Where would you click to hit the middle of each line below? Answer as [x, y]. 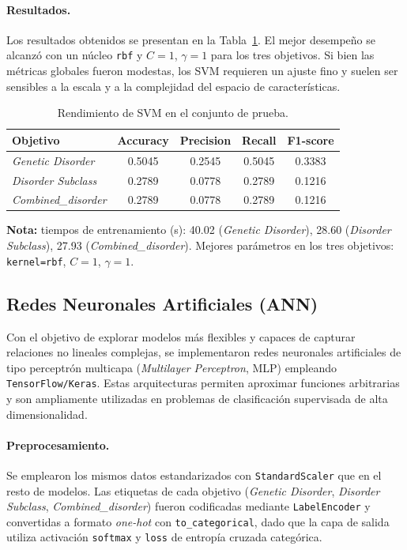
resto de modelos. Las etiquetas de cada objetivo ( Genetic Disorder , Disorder [193, 490]
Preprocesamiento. [58, 445]
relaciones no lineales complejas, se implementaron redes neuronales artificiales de [204, 352]
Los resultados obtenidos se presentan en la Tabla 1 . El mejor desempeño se [191, 39]
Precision [205, 139]
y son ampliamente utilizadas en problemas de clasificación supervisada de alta [197, 398]
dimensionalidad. [47, 414]
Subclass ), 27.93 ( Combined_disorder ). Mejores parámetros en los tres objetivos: [200, 245]
